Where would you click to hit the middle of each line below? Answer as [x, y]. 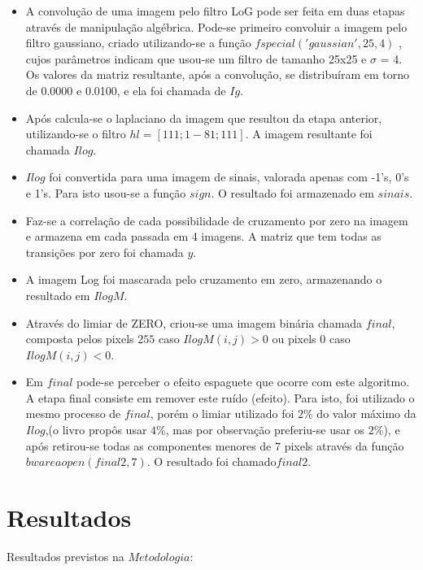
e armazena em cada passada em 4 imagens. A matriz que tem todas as [203, 236]
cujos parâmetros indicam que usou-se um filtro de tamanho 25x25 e [196, 58]
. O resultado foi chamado [211, 461]
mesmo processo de [73, 413]
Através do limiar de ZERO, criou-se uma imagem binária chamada [194, 322]
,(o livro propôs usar [96, 430]
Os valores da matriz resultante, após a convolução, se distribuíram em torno [218, 74]
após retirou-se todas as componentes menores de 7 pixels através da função [215, 445]
